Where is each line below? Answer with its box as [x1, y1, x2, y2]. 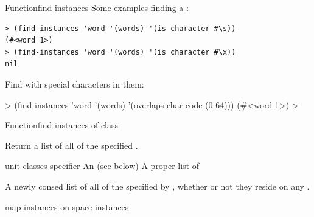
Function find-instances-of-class [5, 119, 119, 131]
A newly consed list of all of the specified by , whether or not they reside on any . [5, 179, 310, 192]
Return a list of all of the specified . [5, 139, 138, 151]
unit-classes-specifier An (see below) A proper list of [5, 159, 200, 172]
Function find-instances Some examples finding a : [5, 1, 189, 13]
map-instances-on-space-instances [5, 200, 129, 213]
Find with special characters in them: [5, 77, 144, 90]
